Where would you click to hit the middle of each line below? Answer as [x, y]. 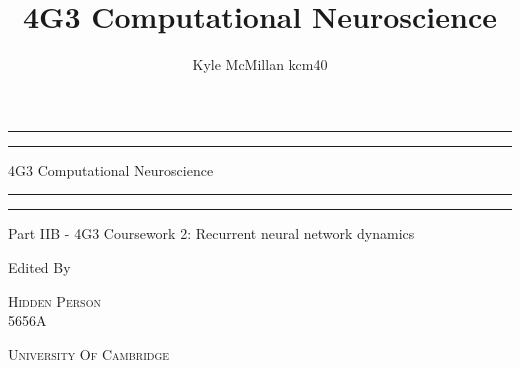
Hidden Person [54, 300]
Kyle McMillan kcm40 [260, 64]
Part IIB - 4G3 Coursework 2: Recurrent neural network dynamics [211, 233]
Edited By [39, 266]
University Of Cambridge [89, 353]
